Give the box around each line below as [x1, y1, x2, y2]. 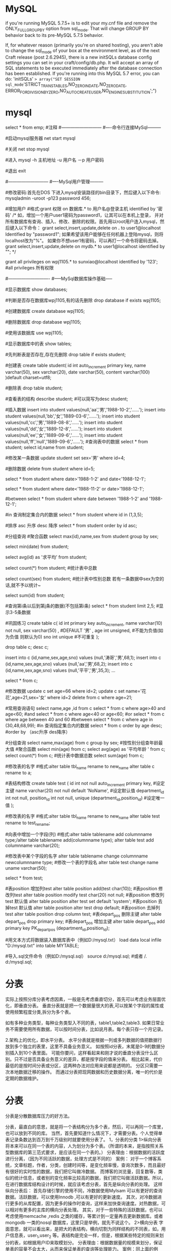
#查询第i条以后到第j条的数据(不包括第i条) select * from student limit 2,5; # [5, 603, 159, 609]
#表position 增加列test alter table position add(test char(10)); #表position [5, 886, 158, 892]
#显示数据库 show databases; [5, 286, 68, 292]
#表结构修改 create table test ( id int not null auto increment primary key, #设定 [5, 780, 165, 788]
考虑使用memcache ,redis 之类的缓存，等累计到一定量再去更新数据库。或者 [5, 1213, 163, 1219]
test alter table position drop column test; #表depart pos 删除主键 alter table [5, 911, 162, 919]
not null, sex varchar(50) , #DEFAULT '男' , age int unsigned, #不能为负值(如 [5, 627, 164, 633]
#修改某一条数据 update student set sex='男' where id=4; [5, 455, 126, 461]
